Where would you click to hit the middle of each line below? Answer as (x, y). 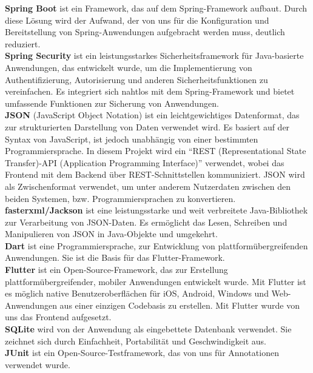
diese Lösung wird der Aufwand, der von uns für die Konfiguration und (137, 20)
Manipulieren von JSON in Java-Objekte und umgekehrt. (111, 234)
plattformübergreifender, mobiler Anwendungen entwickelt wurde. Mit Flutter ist (156, 281)
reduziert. (23, 43)
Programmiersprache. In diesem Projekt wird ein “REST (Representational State (156, 151)
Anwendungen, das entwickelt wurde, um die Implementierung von (129, 67)
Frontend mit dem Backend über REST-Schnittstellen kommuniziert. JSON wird (155, 174)
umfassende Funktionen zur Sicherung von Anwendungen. (112, 103)
